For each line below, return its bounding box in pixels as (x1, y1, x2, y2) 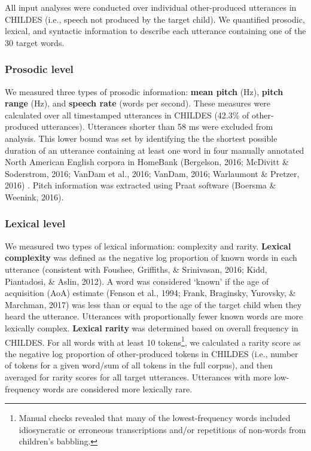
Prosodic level (5, 62, 74, 77)
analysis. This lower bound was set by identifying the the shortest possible (5, 132, 278, 144)
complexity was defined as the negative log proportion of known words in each (5, 251, 297, 264)
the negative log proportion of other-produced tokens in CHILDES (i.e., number (5, 347, 298, 359)
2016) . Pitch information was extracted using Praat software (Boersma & (5, 179, 276, 191)
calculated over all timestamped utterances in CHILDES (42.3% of (5, 108, 249, 121)
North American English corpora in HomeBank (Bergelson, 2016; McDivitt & (5, 156, 289, 168)
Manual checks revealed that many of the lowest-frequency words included (19, 412, 291, 424)
